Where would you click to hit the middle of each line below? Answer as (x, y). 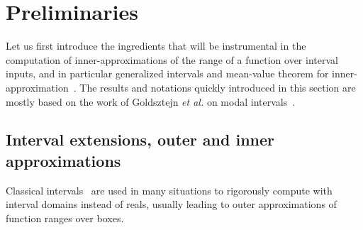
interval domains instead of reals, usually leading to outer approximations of (171, 204)
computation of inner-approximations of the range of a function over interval (172, 59)
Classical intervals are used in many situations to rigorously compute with (169, 190)
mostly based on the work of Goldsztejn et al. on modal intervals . (151, 101)
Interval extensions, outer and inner (140, 139)
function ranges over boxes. (65, 218)
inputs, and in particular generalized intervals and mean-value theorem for (167, 73)
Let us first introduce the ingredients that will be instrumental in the (156, 46)
